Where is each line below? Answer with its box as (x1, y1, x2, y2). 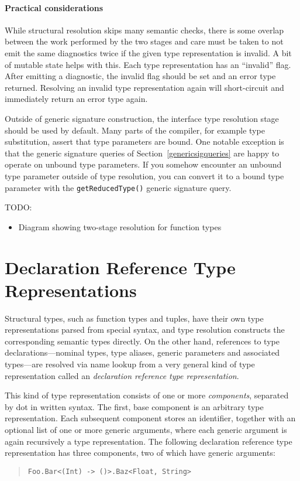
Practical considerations (5, 1, 103, 13)
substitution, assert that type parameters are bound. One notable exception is (5, 135, 284, 148)
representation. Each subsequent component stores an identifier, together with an (5, 412, 296, 424)
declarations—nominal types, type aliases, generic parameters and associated (5, 346, 280, 359)
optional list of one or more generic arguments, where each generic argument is (5, 424, 287, 436)
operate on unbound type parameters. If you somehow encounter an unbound (5, 158, 282, 170)
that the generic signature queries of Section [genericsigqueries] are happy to (5, 146, 280, 159)
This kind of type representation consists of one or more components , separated (5, 389, 289, 401)
